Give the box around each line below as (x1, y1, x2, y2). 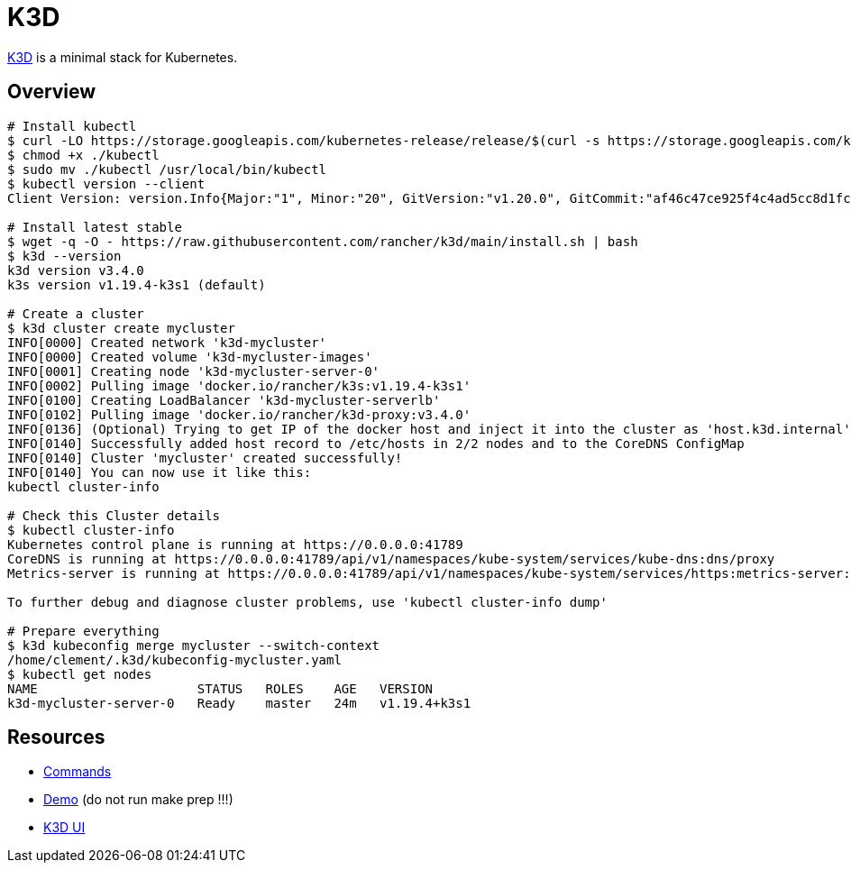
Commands (43, 764, 112, 780)
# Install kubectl (7, 118, 137, 133)
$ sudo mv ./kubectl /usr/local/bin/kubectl (7, 161, 327, 177)
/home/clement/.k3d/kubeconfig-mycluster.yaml (7, 652, 342, 667)
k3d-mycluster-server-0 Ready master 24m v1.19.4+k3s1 (7, 695, 471, 710)
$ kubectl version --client (7, 176, 206, 191)
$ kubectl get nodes (7, 666, 152, 682)
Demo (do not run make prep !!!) (43, 792, 233, 808)
